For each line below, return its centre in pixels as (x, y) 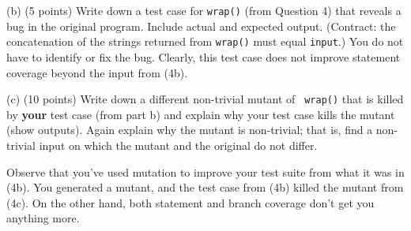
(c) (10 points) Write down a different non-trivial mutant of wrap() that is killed (205, 99)
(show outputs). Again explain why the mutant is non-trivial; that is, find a (190, 130)
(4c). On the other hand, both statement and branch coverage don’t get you (190, 202)
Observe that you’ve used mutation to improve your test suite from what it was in (205, 171)
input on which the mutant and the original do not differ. (178, 145)
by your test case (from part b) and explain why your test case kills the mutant (201, 114)
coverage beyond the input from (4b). (97, 72)
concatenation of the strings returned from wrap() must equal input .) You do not (205, 41)
